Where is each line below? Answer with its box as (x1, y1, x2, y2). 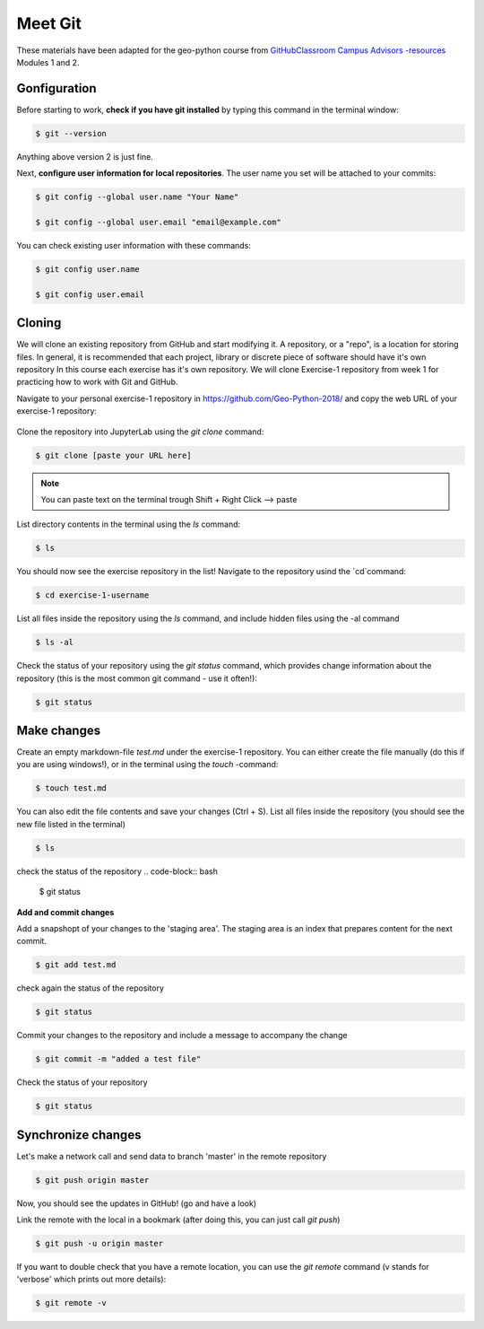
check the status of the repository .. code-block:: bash (16, 866, 219, 877)
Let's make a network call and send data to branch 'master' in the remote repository (16, 1150, 327, 1161)
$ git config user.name (35, 264, 141, 274)
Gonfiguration (16, 81, 98, 96)
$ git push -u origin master (35, 1238, 164, 1249)
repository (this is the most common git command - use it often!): (16, 673, 257, 684)
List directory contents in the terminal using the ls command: (16, 519, 241, 529)
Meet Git (16, 13, 82, 33)
